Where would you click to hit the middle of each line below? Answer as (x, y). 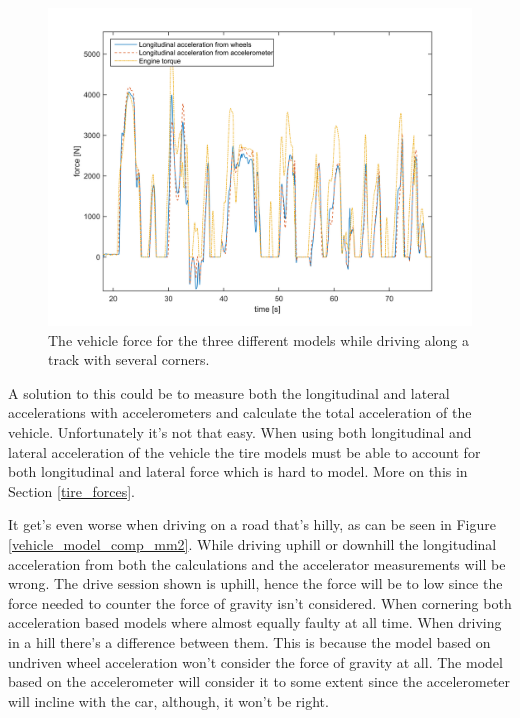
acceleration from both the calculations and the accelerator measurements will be (257, 563)
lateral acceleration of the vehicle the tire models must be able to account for (244, 451)
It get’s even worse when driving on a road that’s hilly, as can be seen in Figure (252, 524)
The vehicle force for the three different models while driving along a (259, 339)
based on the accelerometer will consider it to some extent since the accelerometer (259, 681)
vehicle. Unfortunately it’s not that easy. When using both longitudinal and (240, 431)
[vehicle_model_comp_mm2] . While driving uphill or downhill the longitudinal (252, 543)
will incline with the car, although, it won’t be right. (168, 700)
